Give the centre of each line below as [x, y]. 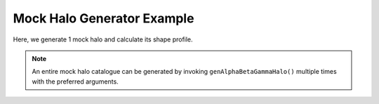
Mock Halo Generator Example [104, 18]
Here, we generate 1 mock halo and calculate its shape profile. [103, 39]
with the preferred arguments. [75, 82]
